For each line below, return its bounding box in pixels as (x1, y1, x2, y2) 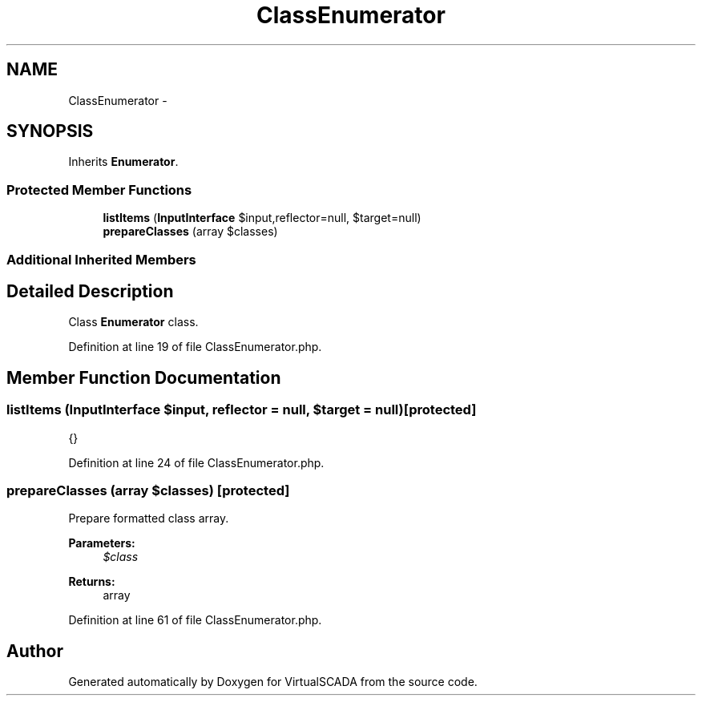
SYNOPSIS (6, 121, 94, 142)
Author (6, 640, 63, 661)
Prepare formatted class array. (68, 511, 229, 526)
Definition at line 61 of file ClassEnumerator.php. (68, 613, 322, 627)
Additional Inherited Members (6, 251, 196, 268)
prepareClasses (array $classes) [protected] (6, 482, 290, 498)
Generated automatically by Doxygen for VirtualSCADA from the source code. (68, 675, 478, 689)
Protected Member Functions (6, 181, 192, 198)
